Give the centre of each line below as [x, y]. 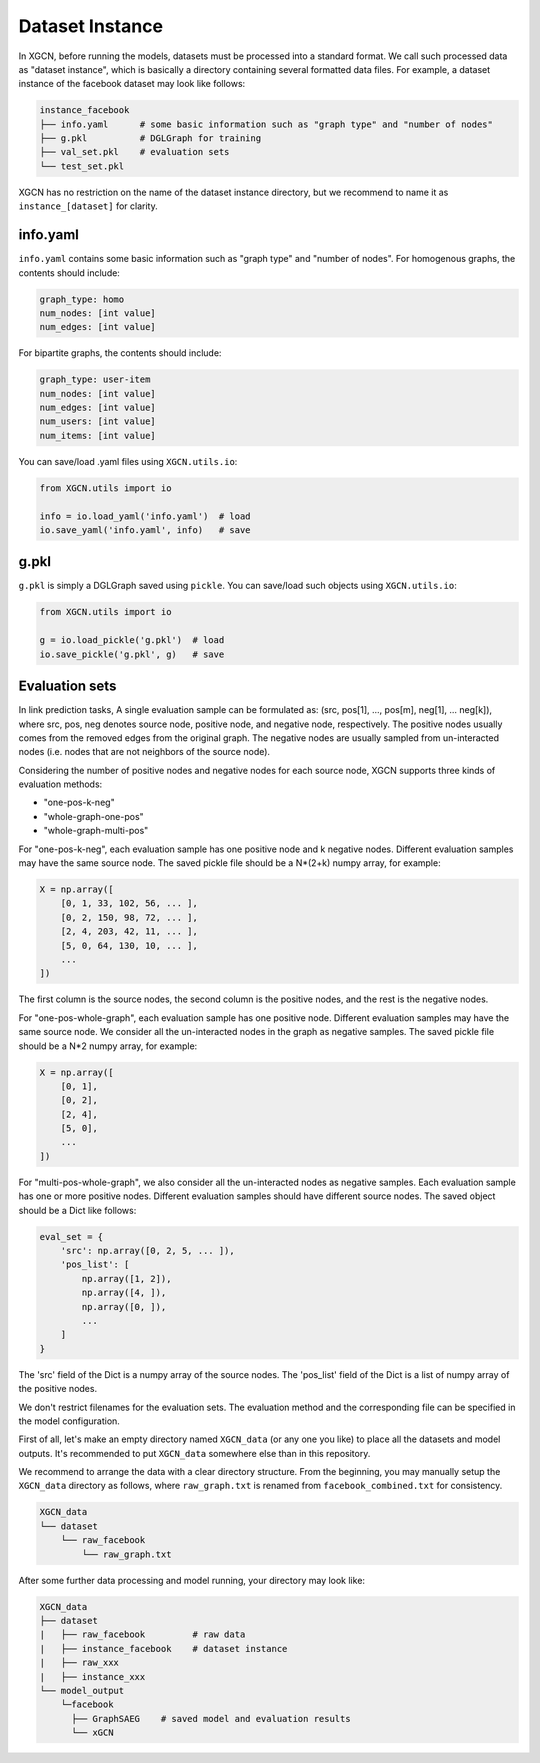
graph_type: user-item [95, 379]
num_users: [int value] [98, 421]
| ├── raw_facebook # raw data [142, 1634]
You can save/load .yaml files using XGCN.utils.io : [128, 461]
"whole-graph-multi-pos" [96, 831]
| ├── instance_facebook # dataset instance [163, 1648]
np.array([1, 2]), [126, 1278]
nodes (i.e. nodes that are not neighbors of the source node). [144, 752]
